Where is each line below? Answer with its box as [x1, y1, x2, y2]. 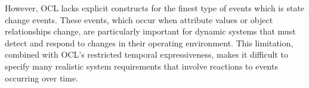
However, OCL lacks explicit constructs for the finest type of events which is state [5, 2, 305, 14]
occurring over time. [5, 71, 79, 84]
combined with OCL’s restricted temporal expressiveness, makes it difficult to [5, 48, 288, 61]
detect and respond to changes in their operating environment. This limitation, [5, 36, 293, 49]
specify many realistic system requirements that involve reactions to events [5, 59, 278, 72]
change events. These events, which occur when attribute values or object [5, 13, 273, 26]
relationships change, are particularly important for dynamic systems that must [5, 25, 296, 37]
